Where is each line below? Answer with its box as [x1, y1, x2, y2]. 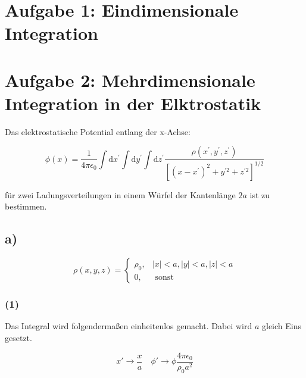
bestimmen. [5, 200, 47, 213]
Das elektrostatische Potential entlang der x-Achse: [5, 125, 191, 138]
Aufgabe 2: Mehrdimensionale [5, 67, 255, 92]
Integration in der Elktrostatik [5, 90, 261, 115]
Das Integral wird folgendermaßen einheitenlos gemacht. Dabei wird [5, 320, 252, 332]
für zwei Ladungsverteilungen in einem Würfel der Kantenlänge [5, 188, 236, 201]
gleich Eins [261, 320, 301, 332]
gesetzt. [5, 332, 32, 344]
